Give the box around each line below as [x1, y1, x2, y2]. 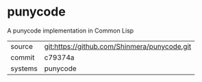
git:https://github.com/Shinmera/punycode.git [44, 41, 192, 51]
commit [10, 52, 35, 62]
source [10, 41, 33, 51]
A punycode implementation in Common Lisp [7, 26, 134, 35]
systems [10, 64, 38, 73]
